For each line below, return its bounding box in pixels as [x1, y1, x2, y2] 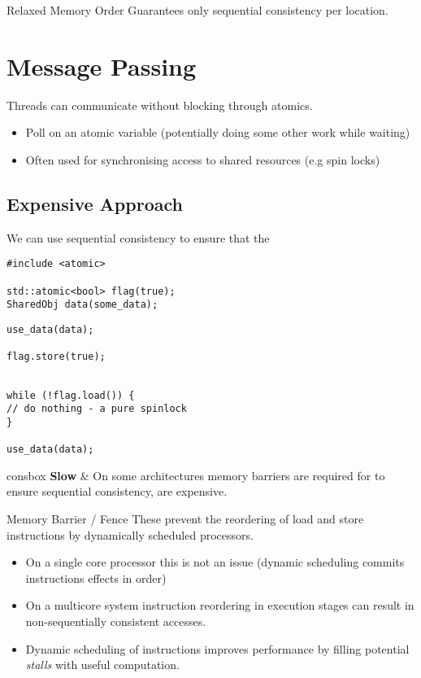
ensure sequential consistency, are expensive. [7, 483, 228, 500]
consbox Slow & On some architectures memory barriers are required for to [7, 466, 385, 483]
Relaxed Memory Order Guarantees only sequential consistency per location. [7, 2, 388, 18]
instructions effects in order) [25, 569, 167, 586]
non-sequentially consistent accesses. [25, 612, 206, 629]
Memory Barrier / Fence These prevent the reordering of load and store [7, 510, 364, 527]
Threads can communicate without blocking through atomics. [7, 96, 313, 113]
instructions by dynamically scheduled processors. [7, 526, 254, 543]
